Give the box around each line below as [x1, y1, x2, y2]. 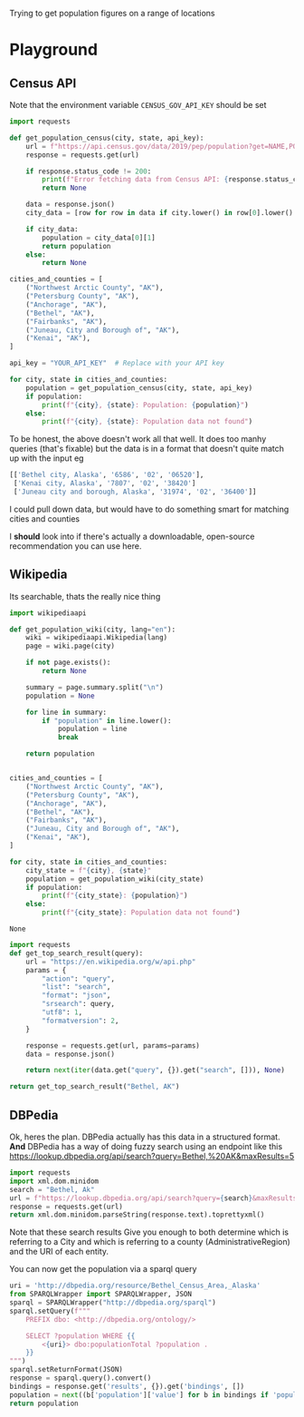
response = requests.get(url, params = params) [25, 1041, 201, 1051]
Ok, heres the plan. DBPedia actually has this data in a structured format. [9, 1131, 280, 1142]
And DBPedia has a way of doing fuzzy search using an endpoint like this [9, 1141, 283, 1151]
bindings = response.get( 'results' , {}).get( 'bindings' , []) [9, 1382, 245, 1391]
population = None [25, 691, 95, 700]
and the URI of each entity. [9, 1246, 109, 1257]
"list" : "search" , [42, 982, 111, 992]
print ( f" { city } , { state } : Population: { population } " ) [42, 400, 249, 409]
